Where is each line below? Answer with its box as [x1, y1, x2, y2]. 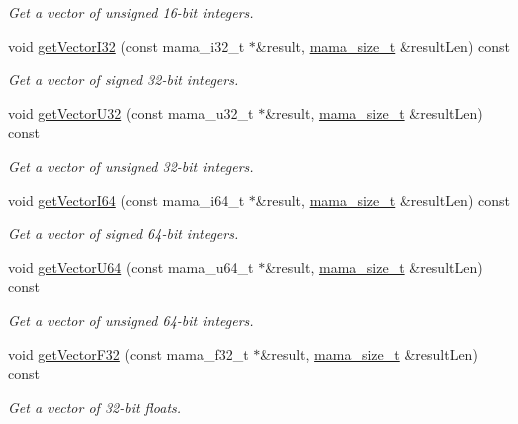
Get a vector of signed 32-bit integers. [8, 69, 239, 90]
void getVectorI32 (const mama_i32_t [8, 35, 245, 56]
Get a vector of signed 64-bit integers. [8, 223, 239, 244]
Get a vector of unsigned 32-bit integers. [8, 155, 254, 176]
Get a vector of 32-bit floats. [8, 396, 182, 417]
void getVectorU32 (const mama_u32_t [8, 102, 254, 123]
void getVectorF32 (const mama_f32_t [8, 343, 249, 364]
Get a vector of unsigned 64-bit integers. [8, 309, 254, 330]
